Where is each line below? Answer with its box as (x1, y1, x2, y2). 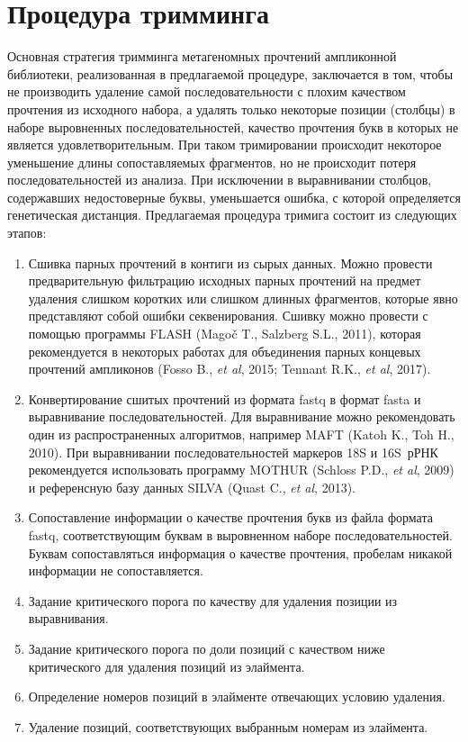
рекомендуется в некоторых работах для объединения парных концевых (28, 341, 421, 360)
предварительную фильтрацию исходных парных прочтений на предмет (28, 271, 421, 290)
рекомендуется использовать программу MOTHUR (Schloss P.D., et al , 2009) (28, 460, 454, 479)
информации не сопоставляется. (28, 561, 203, 580)
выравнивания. (28, 609, 109, 628)
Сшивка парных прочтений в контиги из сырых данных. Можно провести (28, 253, 433, 272)
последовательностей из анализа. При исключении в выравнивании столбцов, (7, 170, 432, 189)
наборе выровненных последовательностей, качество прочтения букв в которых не (7, 117, 459, 136)
